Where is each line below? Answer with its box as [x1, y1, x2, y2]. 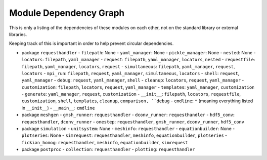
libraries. [9, 31, 27, 37]
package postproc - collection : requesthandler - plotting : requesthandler [21, 146, 195, 153]
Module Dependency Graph [9, 7, 125, 18]
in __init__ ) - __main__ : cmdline [21, 105, 95, 111]
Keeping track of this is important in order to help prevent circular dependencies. [9, 40, 174, 46]
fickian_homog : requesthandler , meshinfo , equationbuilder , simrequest [21, 139, 188, 145]
